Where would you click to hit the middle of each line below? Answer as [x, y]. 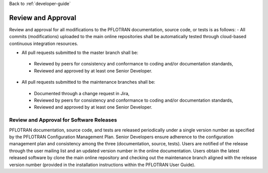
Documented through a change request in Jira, [82, 93]
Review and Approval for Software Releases [63, 120]
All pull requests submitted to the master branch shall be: [80, 53]
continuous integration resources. [44, 43]
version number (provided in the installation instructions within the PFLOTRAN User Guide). [102, 165]
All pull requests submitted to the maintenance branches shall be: [89, 82]
